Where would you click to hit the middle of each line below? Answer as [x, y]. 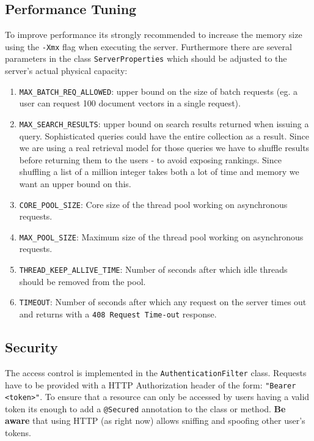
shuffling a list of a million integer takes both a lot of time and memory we [159, 172]
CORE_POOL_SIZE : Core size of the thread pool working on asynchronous [153, 204]
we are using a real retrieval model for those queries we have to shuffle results [164, 148]
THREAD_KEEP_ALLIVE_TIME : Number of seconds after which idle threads [153, 269]
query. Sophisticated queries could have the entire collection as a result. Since [164, 135]
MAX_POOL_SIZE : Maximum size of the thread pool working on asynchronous [161, 236]
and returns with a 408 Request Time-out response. [118, 313]
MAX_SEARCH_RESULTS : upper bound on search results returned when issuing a [164, 123]
